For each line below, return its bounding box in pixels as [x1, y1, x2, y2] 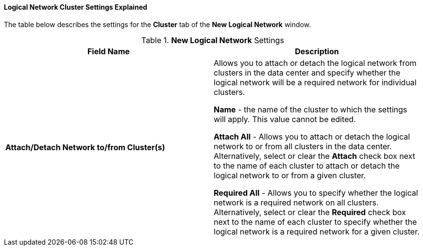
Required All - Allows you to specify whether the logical [214, 187, 418, 198]
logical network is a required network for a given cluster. [214, 226, 420, 236]
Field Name [87, 46, 130, 56]
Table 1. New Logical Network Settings [141, 35, 284, 45]
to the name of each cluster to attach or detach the [214, 160, 400, 171]
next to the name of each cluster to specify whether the [214, 217, 417, 227]
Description [295, 46, 339, 56]
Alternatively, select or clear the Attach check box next [214, 151, 415, 161]
